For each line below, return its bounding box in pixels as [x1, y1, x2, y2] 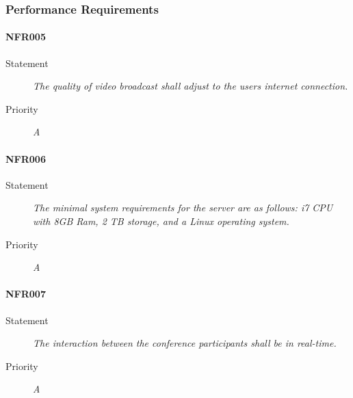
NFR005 [5, 29, 46, 44]
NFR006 [5, 151, 46, 165]
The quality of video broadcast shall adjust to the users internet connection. [33, 79, 348, 93]
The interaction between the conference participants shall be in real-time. [33, 336, 337, 350]
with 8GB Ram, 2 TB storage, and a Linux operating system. [33, 214, 289, 228]
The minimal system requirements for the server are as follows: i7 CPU [33, 200, 333, 215]
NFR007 [5, 287, 46, 301]
